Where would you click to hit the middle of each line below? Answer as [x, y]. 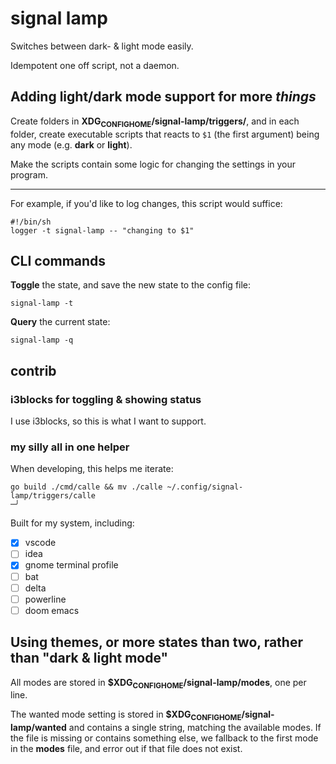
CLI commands [58, 260]
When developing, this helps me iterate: [92, 469]
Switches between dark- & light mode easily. [102, 46]
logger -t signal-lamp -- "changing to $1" [102, 230]
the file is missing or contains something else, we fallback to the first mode [164, 738]
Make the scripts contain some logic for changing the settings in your [153, 164]
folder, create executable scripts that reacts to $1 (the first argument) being [165, 134]
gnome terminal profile [71, 565]
